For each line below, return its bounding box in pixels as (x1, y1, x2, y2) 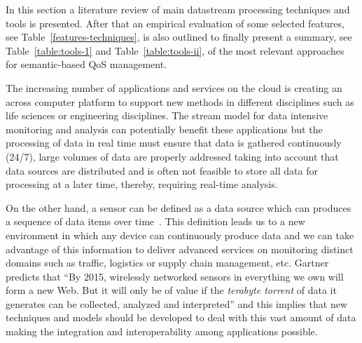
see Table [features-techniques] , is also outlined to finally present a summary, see (6, 29, 352, 44)
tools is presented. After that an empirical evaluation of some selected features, (6, 15, 344, 30)
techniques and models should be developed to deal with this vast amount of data (6, 310, 356, 325)
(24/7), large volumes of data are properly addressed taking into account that (6, 149, 339, 163)
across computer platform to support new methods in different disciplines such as (6, 94, 354, 109)
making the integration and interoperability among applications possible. (6, 324, 318, 339)
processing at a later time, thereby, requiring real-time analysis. (6, 177, 278, 191)
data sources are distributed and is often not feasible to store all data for (6, 163, 318, 177)
